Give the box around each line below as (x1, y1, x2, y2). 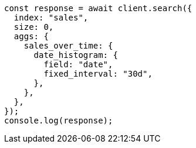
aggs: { (13, 32, 49, 41)
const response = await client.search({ (4, 4, 192, 13)
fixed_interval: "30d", (43, 69, 153, 78)
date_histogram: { (33, 50, 118, 60)
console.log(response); (4, 116, 113, 125)
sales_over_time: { (23, 41, 113, 50)
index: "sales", (13, 13, 89, 22)
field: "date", (43, 60, 113, 69)
